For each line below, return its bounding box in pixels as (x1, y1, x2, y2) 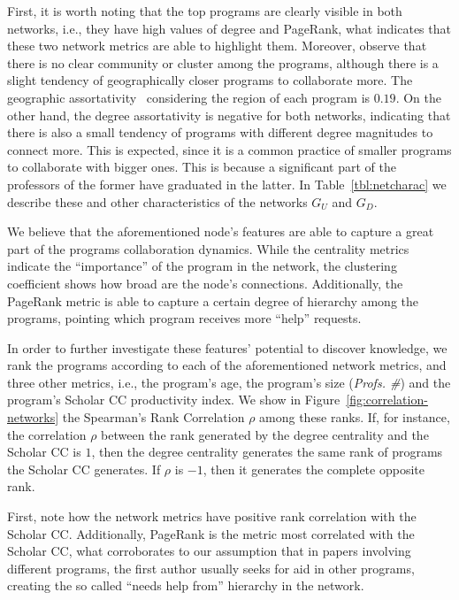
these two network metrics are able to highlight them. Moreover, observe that (7, 36, 427, 55)
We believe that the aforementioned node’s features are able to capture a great (7, 222, 434, 241)
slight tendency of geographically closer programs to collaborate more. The (7, 71, 413, 89)
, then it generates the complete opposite (203, 459, 425, 478)
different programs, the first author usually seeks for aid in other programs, (7, 558, 415, 577)
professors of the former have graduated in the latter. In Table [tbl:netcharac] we (7, 174, 447, 193)
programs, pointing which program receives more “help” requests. (7, 309, 362, 327)
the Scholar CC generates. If (7, 459, 161, 478)
